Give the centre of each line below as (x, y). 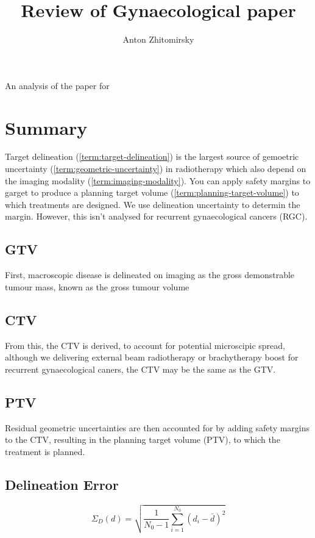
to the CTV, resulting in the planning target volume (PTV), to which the (143, 439)
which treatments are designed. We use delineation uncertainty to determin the (153, 204)
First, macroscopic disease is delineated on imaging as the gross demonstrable (150, 275)
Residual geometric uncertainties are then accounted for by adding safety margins (157, 427)
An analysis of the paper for (57, 85)
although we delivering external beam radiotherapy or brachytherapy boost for (152, 357)
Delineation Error (62, 484)
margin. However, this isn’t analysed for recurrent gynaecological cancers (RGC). (156, 216)
